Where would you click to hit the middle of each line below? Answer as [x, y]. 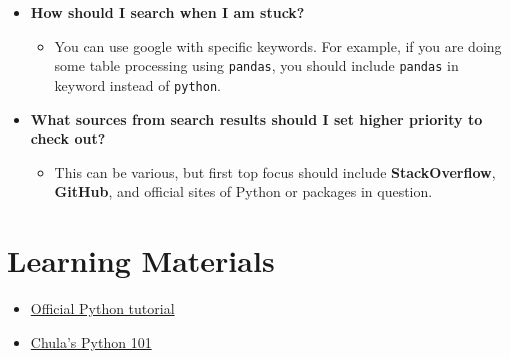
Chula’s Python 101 [91, 341]
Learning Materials [141, 260]
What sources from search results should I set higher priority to [256, 118]
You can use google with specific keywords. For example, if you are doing [278, 45]
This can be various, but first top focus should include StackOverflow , [275, 171]
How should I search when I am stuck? [167, 12]
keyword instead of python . [137, 84]
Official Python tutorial [102, 308]
